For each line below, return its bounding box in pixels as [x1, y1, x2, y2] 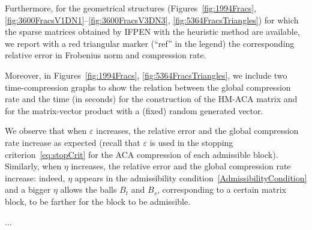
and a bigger [5, 183, 51, 196]
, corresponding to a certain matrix [157, 183, 286, 196]
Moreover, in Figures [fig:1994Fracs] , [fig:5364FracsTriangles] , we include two [5, 68, 287, 81]
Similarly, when [5, 160, 62, 172]
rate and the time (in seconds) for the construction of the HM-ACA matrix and [5, 92, 298, 105]
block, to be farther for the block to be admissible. [5, 195, 191, 207]
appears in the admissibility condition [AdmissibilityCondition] [74, 171, 307, 184]
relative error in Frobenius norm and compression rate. [5, 49, 206, 61]
